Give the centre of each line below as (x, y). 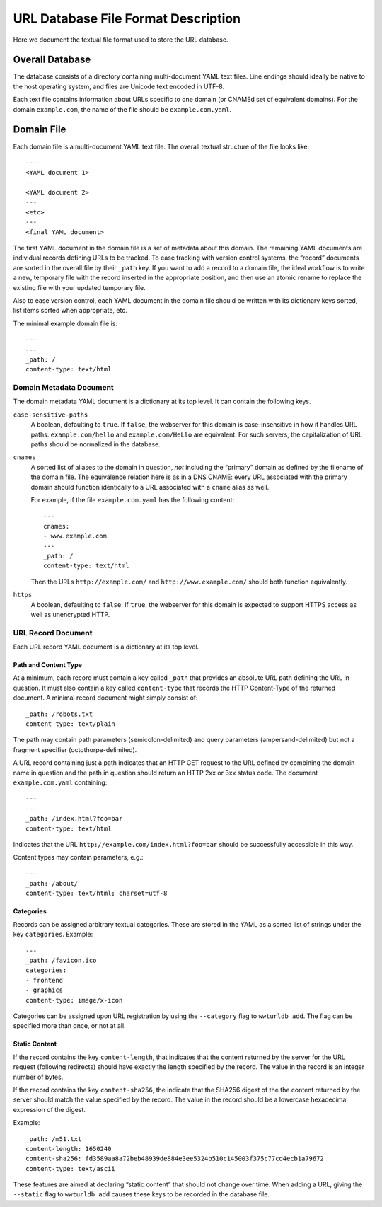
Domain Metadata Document (64, 388)
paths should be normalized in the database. (95, 444)
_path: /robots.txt (59, 714)
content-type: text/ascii (71, 1168)
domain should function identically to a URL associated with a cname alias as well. (150, 487)
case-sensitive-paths (51, 415)
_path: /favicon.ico (61, 961)
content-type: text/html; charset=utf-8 (97, 894)
